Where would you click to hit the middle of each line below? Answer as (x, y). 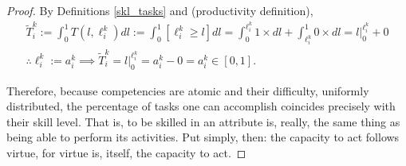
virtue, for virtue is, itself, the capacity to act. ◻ (126, 153)
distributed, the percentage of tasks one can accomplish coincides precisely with (201, 106)
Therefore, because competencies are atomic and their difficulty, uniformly (188, 90)
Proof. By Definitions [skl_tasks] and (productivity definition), (160, 10)
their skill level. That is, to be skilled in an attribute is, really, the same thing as (203, 121)
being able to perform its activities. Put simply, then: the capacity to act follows (203, 137)
